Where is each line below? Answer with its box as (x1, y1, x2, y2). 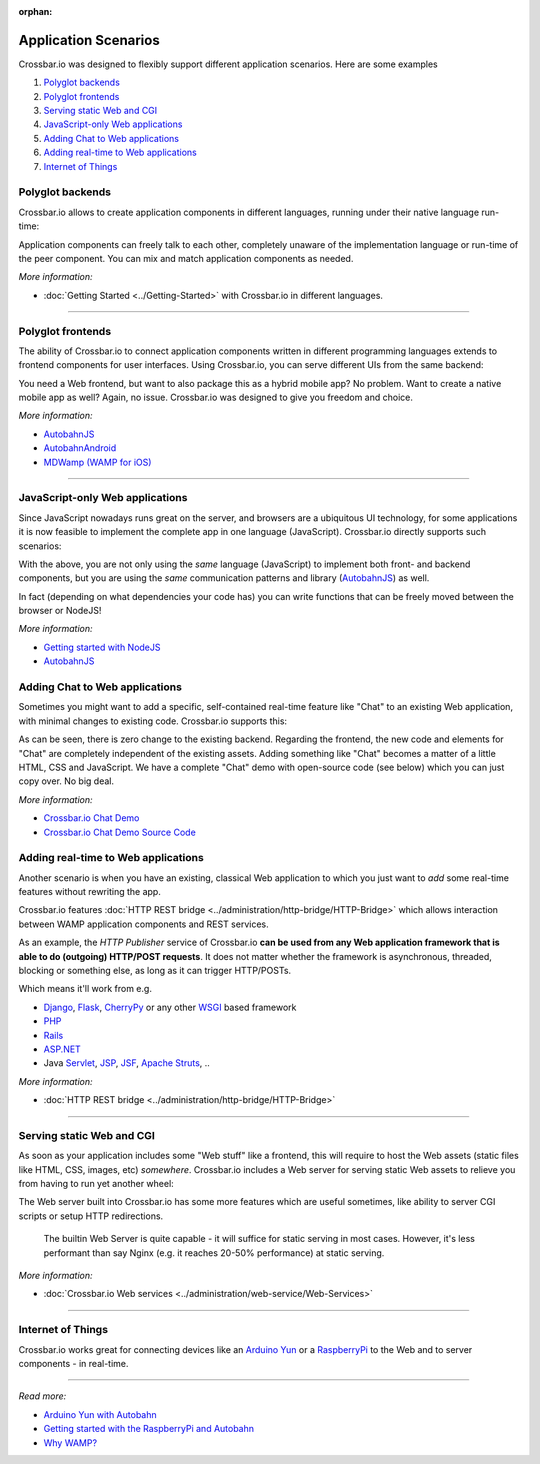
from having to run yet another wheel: (18, 1178, 174, 1190)
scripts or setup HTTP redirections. (18, 1210, 164, 1222)
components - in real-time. (18, 1357, 129, 1369)
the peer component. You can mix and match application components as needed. (18, 252, 354, 264)
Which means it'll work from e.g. (18, 983, 152, 995)
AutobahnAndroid (43, 442, 117, 454)
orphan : (18, 6, 53, 17)
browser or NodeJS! (18, 605, 102, 617)
